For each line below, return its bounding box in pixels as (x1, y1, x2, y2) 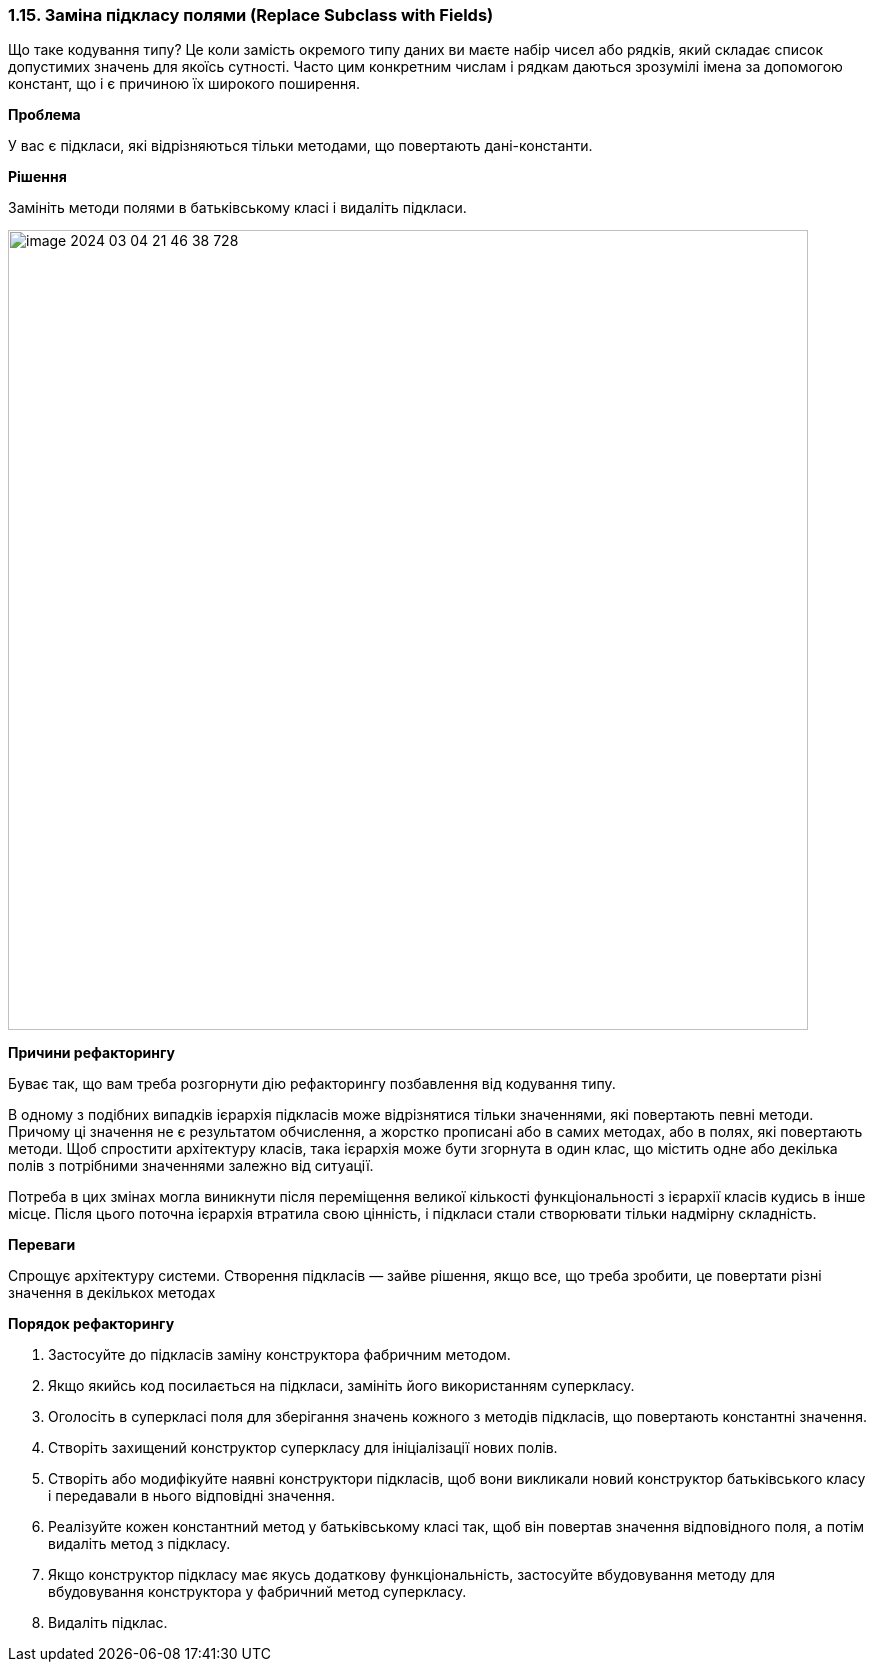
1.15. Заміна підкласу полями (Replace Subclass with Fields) (8, 5, 494, 25)
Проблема (8, 106, 81, 124)
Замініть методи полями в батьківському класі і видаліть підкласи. (8, 199, 467, 217)
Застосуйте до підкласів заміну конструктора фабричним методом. (48, 1346, 511, 1364)
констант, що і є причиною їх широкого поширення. (8, 75, 361, 93)
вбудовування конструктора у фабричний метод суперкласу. (48, 1583, 467, 1601)
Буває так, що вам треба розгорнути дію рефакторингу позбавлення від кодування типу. (8, 1075, 616, 1093)
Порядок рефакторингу (8, 1315, 175, 1333)
